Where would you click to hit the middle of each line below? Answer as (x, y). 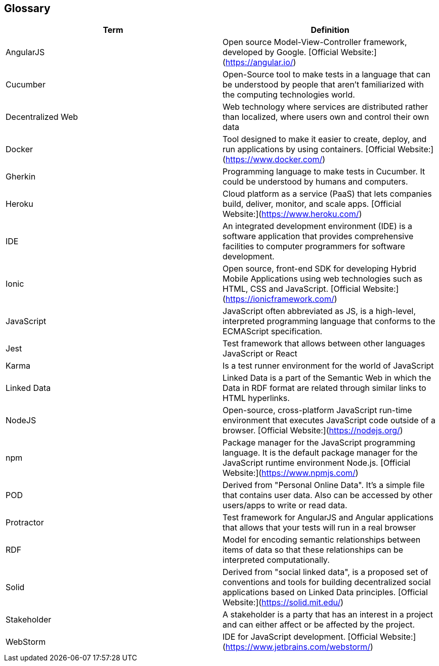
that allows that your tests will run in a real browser (319, 528)
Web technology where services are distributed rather (325, 107)
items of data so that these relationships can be (313, 550)
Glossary (27, 8)
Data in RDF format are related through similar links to (324, 388)
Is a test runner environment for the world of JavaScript (328, 366)
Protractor (25, 523)
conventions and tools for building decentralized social (327, 582)
